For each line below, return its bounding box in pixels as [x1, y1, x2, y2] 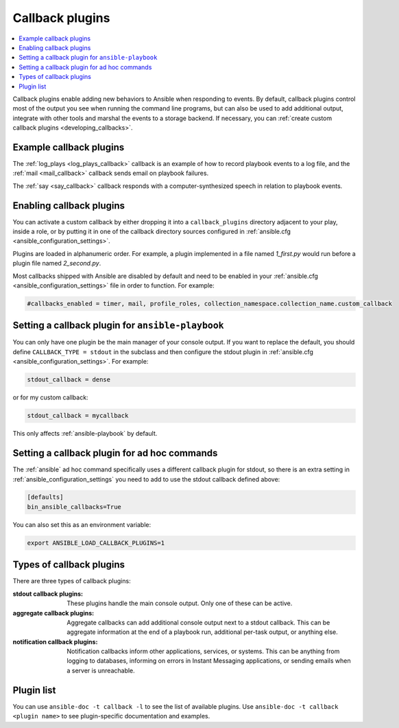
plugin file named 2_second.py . [12, 259, 101, 268]
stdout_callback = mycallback [27, 412, 129, 420]
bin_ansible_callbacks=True [27, 503, 121, 510]
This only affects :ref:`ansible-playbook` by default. [12, 430, 158, 438]
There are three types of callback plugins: [12, 577, 131, 585]
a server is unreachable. [66, 666, 135, 674]
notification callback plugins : [12, 637, 98, 646]
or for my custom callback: [12, 393, 88, 401]
